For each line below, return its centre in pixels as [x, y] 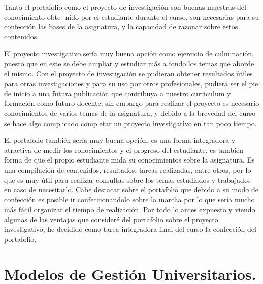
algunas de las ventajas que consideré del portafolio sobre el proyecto [111, 219]
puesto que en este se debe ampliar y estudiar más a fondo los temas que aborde [129, 63]
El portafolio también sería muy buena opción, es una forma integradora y [120, 140]
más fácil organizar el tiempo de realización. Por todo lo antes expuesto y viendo [130, 209]
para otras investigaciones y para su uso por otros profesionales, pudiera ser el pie [131, 83]
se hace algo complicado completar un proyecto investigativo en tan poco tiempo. [130, 123]
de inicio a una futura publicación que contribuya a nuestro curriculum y [118, 93]
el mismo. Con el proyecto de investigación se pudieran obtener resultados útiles [128, 73]
